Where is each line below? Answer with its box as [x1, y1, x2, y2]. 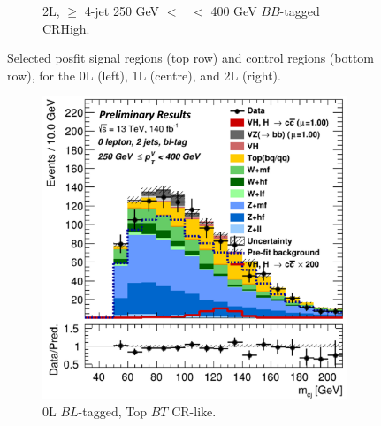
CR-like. [171, 401, 217, 420]
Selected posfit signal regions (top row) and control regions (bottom [7, 49, 375, 67]
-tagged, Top [78, 401, 148, 420]
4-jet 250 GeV [84, 2, 160, 19]
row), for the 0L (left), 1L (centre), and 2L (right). [7, 65, 281, 84]
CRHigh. [42, 19, 90, 37]
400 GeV [210, 2, 257, 19]
